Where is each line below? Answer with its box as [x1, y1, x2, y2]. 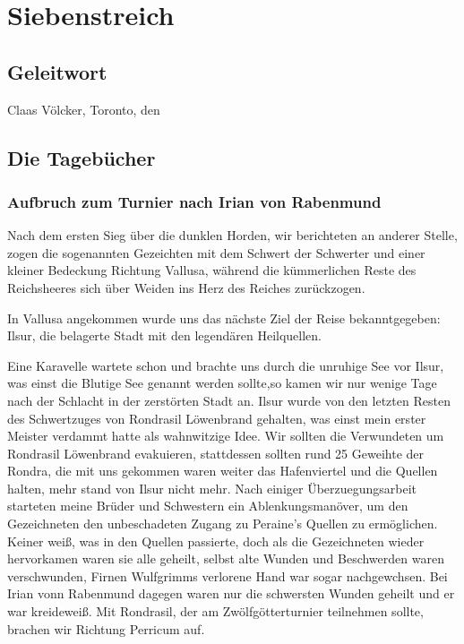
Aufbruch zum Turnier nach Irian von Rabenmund [7, 190, 382, 212]
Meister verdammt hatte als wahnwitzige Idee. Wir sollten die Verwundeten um [7, 426, 444, 445]
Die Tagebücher [7, 143, 156, 171]
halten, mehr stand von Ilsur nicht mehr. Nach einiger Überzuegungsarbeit [7, 478, 417, 497]
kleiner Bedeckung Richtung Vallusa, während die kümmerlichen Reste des [7, 261, 417, 279]
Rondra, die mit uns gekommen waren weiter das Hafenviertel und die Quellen [7, 461, 438, 480]
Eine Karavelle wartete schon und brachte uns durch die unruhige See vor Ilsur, [7, 356, 444, 374]
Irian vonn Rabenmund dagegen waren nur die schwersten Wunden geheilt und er [7, 584, 455, 603]
